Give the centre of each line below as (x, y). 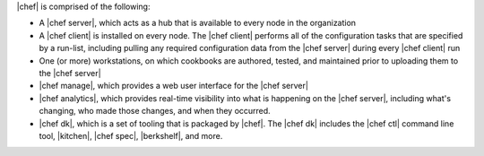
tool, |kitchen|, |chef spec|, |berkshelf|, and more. (131, 135)
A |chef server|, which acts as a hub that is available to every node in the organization (198, 23)
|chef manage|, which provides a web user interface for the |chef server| (174, 86)
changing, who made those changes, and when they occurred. (155, 111)
